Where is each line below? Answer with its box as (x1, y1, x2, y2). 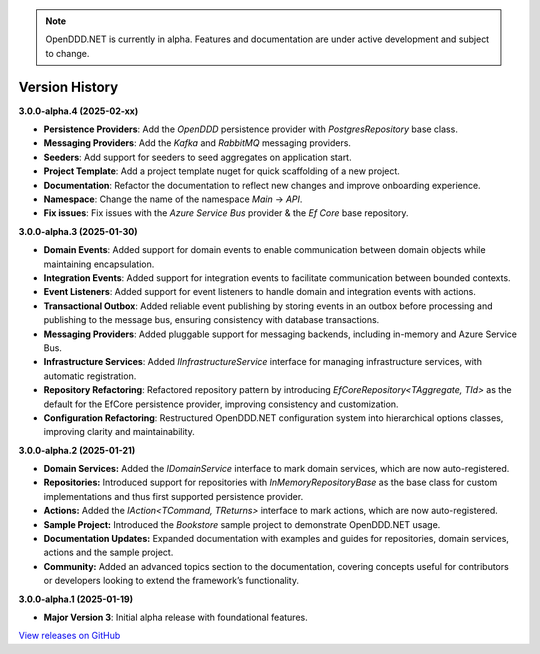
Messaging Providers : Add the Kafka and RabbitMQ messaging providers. (43, 137, 352, 149)
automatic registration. (43, 370, 137, 382)
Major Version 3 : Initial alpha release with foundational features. (43, 611, 309, 623)
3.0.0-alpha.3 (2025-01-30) (18, 225, 138, 237)
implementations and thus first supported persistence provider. (43, 490, 304, 502)
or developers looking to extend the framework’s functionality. (43, 575, 300, 587)
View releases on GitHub (18, 630, 121, 642)
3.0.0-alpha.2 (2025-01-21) (18, 444, 136, 456)
